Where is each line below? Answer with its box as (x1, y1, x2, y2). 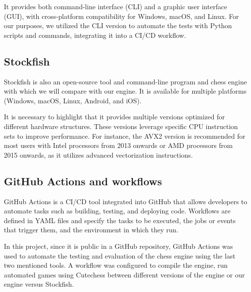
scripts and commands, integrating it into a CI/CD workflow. (4, 30, 186, 40)
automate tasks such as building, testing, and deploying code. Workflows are (4, 206, 231, 216)
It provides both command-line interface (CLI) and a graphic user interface (4, 1, 227, 11)
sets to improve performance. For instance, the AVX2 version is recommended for (4, 130, 246, 141)
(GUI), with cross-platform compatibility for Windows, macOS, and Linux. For (4, 11, 239, 21)
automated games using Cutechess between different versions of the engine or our (4, 269, 245, 279)
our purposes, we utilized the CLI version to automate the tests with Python (4, 20, 232, 31)
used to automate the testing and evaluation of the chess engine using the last (4, 250, 235, 260)
